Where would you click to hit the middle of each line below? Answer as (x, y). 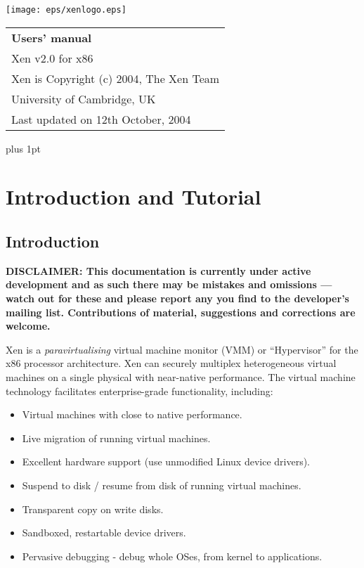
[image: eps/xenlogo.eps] (66, 10)
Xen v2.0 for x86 (52, 58)
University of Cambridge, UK (84, 98)
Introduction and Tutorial (134, 196)
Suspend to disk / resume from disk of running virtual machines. (162, 485)
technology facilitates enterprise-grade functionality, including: (139, 390)
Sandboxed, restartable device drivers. (104, 532)
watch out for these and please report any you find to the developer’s (177, 298)
